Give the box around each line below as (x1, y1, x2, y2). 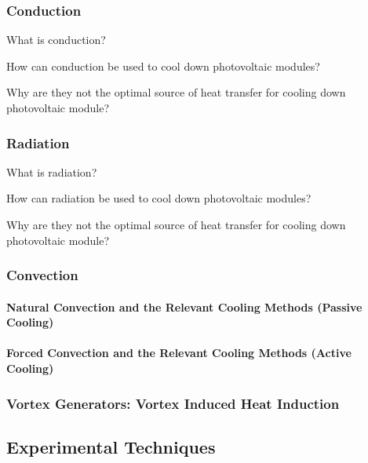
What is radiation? (6, 163, 97, 180)
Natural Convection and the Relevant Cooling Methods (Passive (6, 298, 363, 315)
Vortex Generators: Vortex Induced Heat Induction (6, 393, 340, 413)
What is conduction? (6, 31, 106, 48)
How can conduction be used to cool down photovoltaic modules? (6, 57, 320, 74)
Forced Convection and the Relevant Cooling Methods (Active (6, 345, 352, 361)
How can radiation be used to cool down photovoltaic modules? (6, 190, 312, 206)
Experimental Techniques (6, 434, 216, 458)
